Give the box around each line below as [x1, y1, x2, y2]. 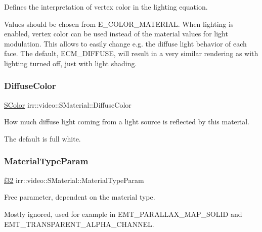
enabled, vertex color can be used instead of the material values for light [4, 28, 228, 39]
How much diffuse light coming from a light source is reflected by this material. [4, 116, 249, 127]
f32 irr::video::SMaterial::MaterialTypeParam [4, 174, 144, 185]
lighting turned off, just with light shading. [4, 58, 137, 68]
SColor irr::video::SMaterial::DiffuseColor [4, 99, 132, 110]
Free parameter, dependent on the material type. [4, 192, 155, 202]
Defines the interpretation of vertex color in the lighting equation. [4, 2, 208, 12]
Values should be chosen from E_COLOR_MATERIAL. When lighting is [4, 18, 234, 29]
